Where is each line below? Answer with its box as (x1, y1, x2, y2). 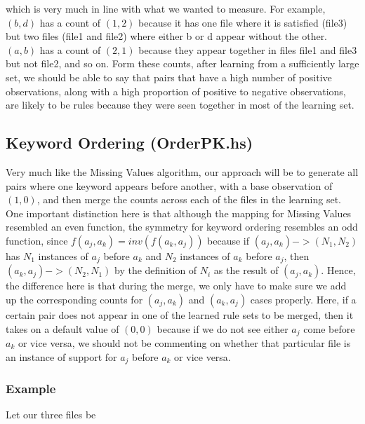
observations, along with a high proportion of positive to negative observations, (6, 83, 346, 98)
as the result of (213, 263, 279, 278)
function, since (6, 233, 68, 247)
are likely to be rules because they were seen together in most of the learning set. (6, 97, 354, 112)
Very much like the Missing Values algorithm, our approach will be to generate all (6, 164, 359, 179)
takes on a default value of (6, 321, 119, 336)
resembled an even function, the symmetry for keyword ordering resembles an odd (6, 219, 358, 234)
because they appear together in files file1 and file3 (138, 42, 357, 57)
